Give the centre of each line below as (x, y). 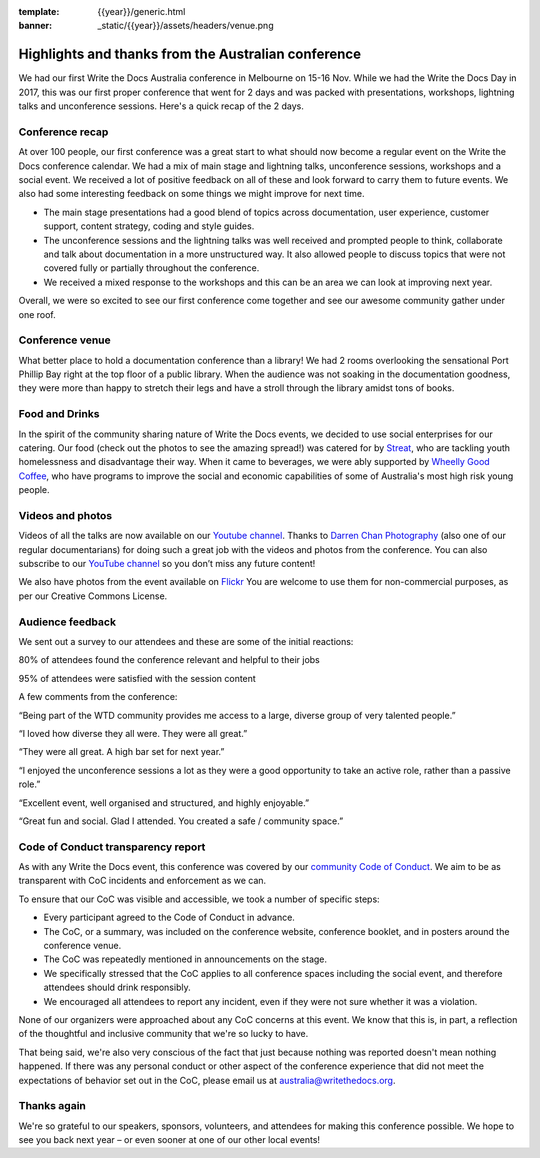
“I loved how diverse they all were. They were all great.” (133, 733)
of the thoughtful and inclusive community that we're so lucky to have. (163, 1034)
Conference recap (63, 132)
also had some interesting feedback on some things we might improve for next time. (191, 194)
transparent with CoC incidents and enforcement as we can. (142, 881)
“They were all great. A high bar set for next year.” (121, 752)
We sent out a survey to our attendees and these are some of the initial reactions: (186, 641)
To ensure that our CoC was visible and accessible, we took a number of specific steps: (199, 899)
